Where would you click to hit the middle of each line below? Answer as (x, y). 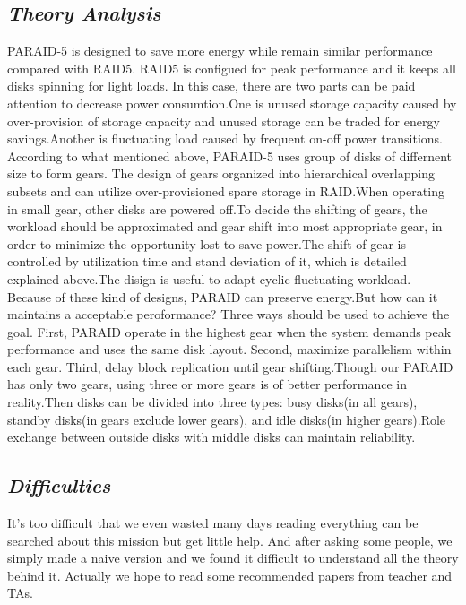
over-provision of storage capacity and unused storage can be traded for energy (224, 121)
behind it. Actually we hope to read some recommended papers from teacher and (230, 575)
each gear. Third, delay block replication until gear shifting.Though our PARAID (230, 366)
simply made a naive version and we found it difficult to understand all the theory (233, 558)
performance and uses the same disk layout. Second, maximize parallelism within (229, 349)
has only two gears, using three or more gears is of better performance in (207, 384)
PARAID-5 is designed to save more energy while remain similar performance (220, 51)
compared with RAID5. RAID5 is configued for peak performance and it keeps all (232, 68)
